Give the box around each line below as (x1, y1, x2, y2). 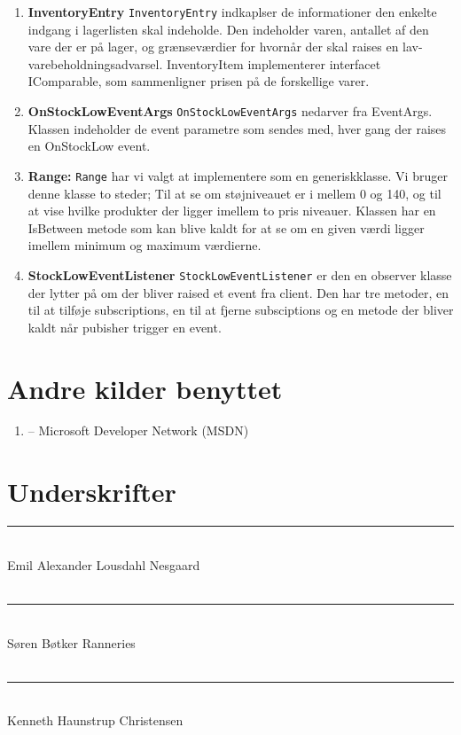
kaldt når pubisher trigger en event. (27, 317, 222, 336)
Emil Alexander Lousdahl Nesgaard (7, 555, 200, 574)
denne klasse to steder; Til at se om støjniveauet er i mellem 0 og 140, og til (27, 184, 441, 202)
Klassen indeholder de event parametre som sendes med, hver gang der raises (27, 119, 447, 137)
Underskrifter (7, 473, 176, 510)
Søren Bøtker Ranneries (7, 633, 136, 652)
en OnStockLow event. (27, 137, 151, 155)
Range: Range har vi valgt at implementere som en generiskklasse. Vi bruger (27, 166, 448, 184)
